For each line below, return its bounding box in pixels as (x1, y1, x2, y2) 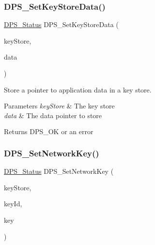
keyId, (4, 199, 22, 209)
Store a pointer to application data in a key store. (4, 84, 152, 94)
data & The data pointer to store (4, 110, 102, 120)
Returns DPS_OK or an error (4, 126, 93, 137)
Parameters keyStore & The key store (4, 101, 115, 111)
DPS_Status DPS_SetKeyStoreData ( (4, 19, 119, 30)
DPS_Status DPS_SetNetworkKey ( (4, 166, 114, 176)
